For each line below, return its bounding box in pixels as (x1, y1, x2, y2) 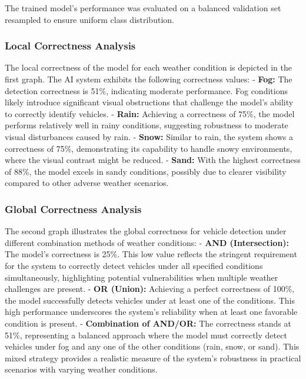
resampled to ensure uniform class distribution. (5, 13, 174, 25)
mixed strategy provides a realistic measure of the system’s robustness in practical (5, 351, 301, 364)
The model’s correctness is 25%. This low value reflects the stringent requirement (5, 248, 297, 260)
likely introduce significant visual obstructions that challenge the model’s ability (5, 96, 294, 108)
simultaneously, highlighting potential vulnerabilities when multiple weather (5, 271, 278, 283)
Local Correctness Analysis (5, 38, 136, 53)
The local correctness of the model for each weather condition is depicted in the (5, 61, 292, 74)
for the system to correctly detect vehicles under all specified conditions (5, 259, 263, 271)
